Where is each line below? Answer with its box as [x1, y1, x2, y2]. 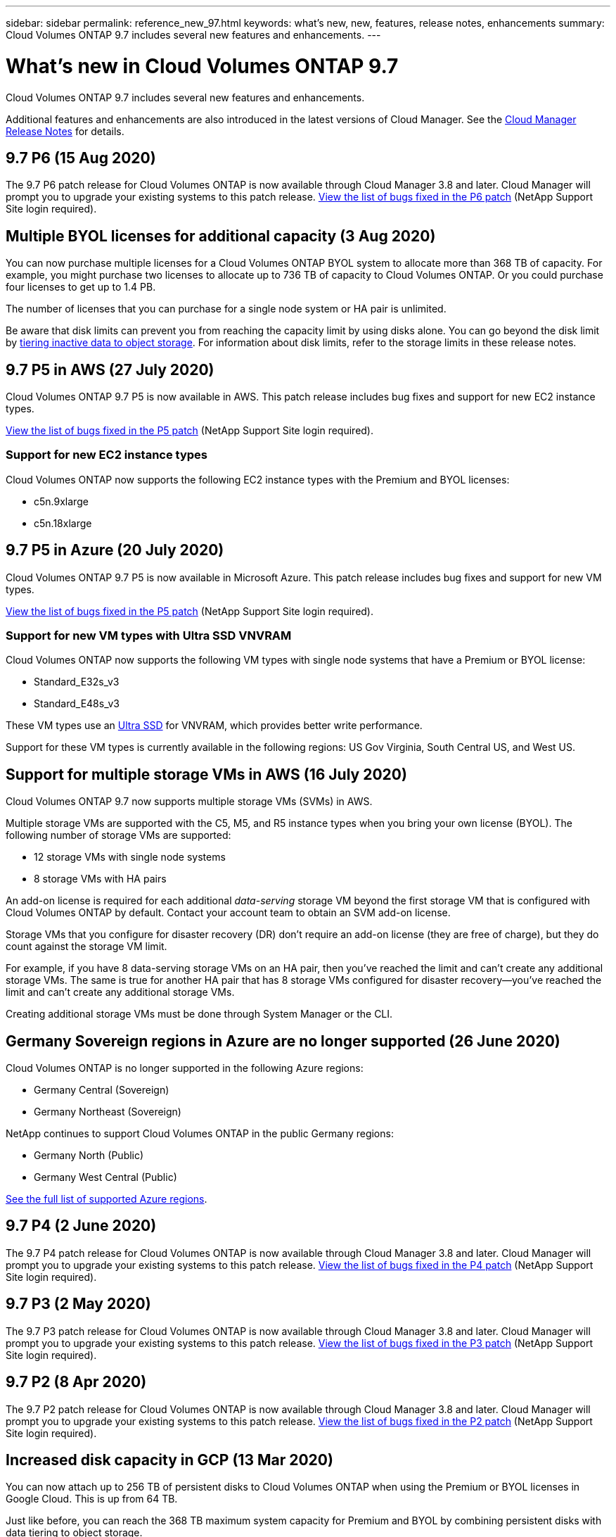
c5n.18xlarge [34, 517, 92, 529]
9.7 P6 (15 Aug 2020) [6, 148, 156, 167]
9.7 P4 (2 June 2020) [6, 1217, 157, 1235]
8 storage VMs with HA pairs [34, 873, 167, 885]
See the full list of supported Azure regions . [6, 1193, 207, 1206]
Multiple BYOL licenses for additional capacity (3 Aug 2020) [6, 227, 436, 245]
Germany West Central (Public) [34, 1171, 177, 1184]
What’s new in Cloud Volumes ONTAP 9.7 [6, 53, 399, 78]
